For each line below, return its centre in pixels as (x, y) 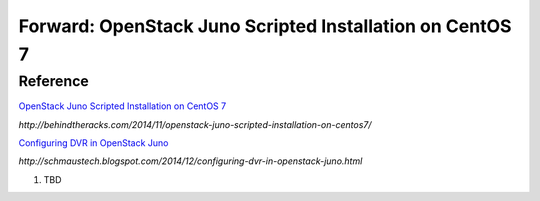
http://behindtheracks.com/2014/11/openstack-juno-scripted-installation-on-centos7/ (195, 124)
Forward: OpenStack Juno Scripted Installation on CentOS (265, 26)
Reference (53, 81)
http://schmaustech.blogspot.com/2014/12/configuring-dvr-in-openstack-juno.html (190, 161)
